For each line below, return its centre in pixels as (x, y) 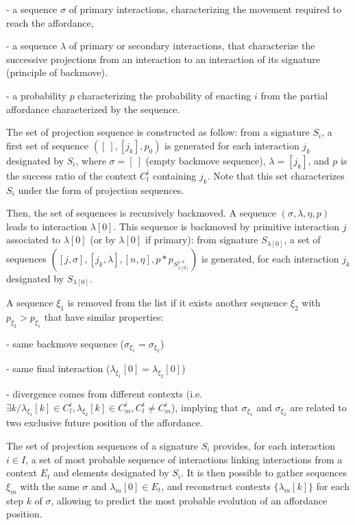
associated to (34, 240)
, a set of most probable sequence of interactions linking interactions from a (184, 459)
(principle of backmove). (57, 72)
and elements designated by (111, 473)
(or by (103, 240)
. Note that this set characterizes (276, 175)
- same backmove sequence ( (65, 343)
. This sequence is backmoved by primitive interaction (227, 226)
